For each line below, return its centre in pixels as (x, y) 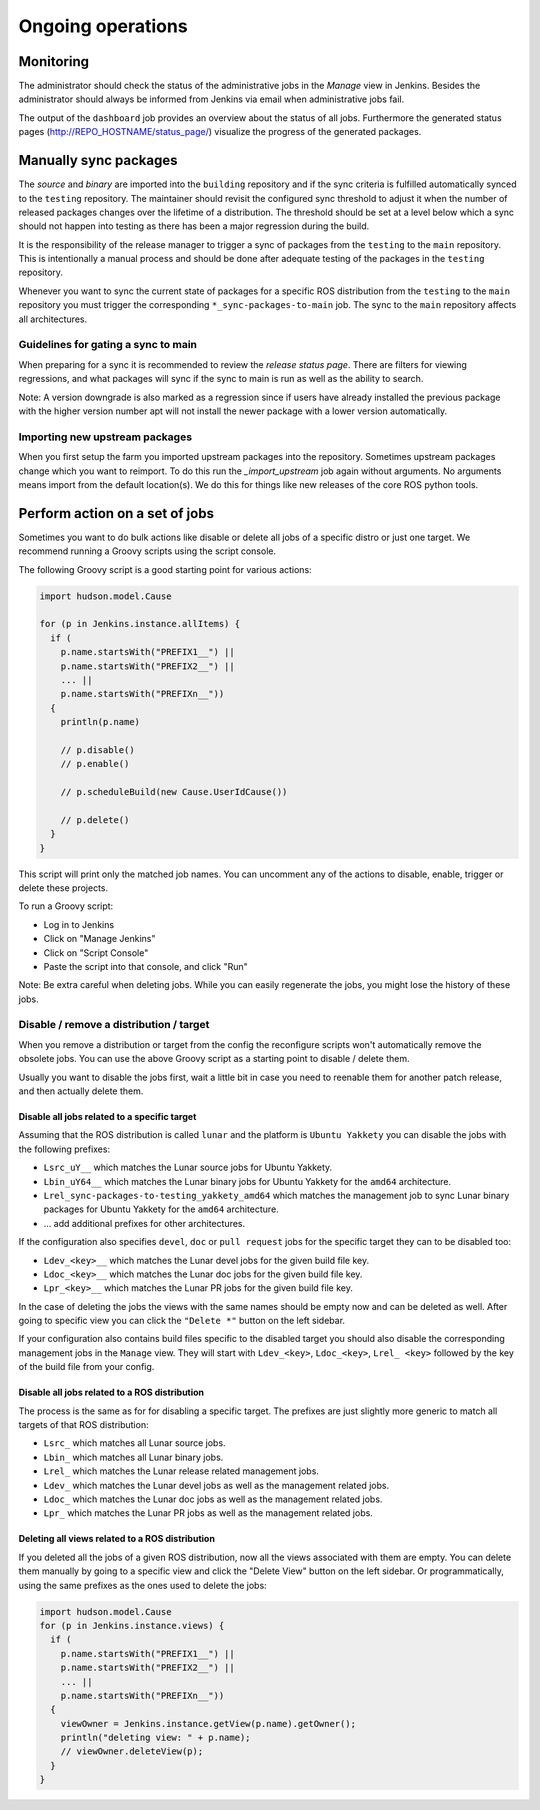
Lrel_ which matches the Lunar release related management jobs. (181, 1471)
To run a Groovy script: (66, 906)
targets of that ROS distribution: (83, 1425)
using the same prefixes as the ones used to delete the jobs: (142, 1585)
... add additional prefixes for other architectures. (144, 1223)
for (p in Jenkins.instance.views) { (132, 1625)
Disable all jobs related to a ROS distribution (111, 1392)
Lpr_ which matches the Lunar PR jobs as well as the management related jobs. (208, 1513)
